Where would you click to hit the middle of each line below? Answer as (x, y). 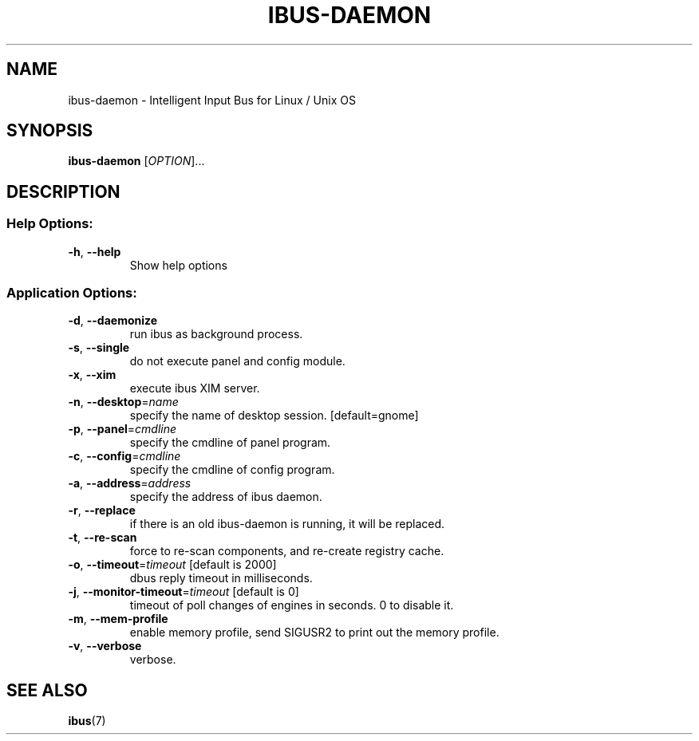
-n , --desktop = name (123, 402)
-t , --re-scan (103, 538)
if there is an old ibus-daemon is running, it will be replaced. (287, 524)
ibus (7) (87, 721)
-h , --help (95, 251)
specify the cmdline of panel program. (230, 443)
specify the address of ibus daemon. (226, 497)
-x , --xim (92, 375)
